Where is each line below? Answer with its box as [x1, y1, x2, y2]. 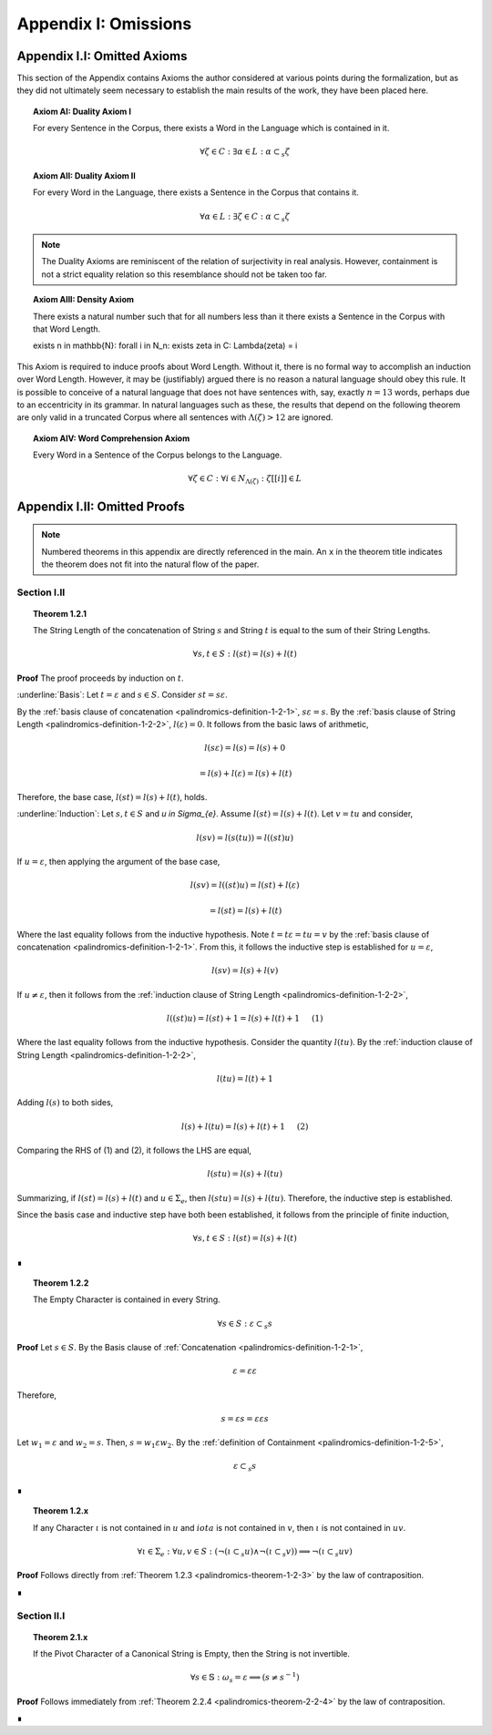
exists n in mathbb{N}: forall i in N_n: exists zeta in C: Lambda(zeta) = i [33, 340, 298, 351]
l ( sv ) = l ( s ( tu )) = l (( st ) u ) [196, 832, 294, 843]
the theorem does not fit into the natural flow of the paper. [41, 559, 260, 570]
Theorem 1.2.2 [33, 1277, 89, 1288]
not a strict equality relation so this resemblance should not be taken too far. [41, 269, 327, 280]
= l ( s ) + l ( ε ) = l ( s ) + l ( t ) [199, 768, 292, 778]
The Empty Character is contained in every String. [33, 1294, 220, 1305]
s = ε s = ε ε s [220, 1413, 269, 1423]
